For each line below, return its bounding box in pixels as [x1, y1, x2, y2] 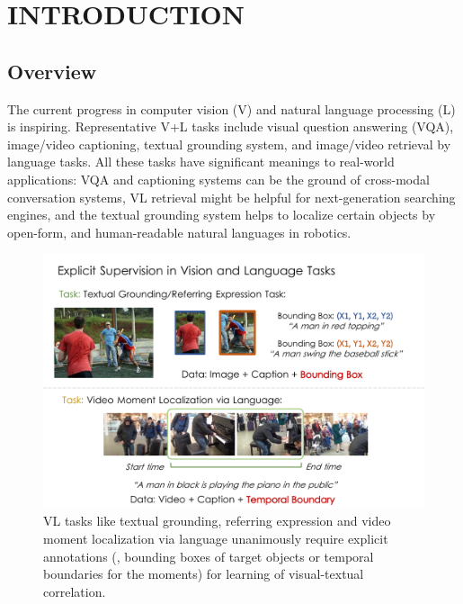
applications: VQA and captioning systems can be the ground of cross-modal [7, 169, 430, 188]
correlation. [43, 581, 106, 600]
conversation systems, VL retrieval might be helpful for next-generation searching [7, 187, 456, 206]
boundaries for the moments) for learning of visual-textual [43, 564, 364, 583]
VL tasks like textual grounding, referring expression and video [43, 511, 391, 530]
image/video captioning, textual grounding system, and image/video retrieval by [7, 134, 451, 153]
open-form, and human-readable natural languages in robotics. [7, 222, 352, 241]
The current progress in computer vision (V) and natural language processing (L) [7, 99, 456, 118]
